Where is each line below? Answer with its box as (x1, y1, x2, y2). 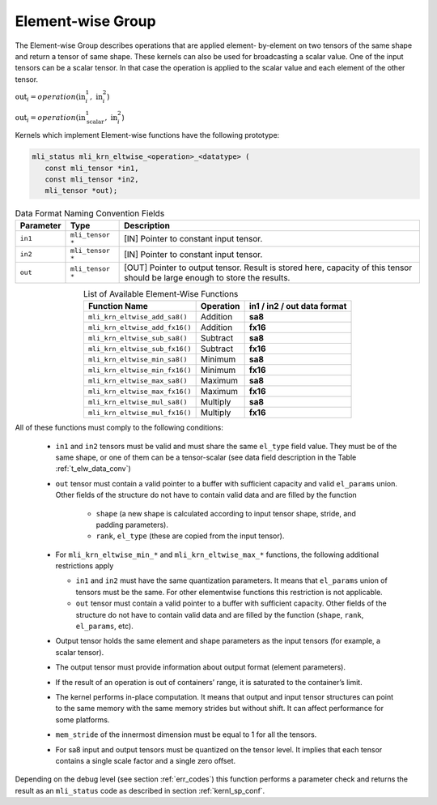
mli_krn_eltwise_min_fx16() (87, 366, 192, 375)
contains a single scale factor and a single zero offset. (55, 756, 236, 765)
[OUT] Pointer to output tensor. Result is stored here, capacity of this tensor (124, 262, 413, 273)
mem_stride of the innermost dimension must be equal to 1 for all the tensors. (55, 730, 317, 739)
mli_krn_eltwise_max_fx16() (87, 387, 192, 396)
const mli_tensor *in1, (45, 163, 139, 173)
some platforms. (55, 714, 110, 725)
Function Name (87, 301, 149, 312)
